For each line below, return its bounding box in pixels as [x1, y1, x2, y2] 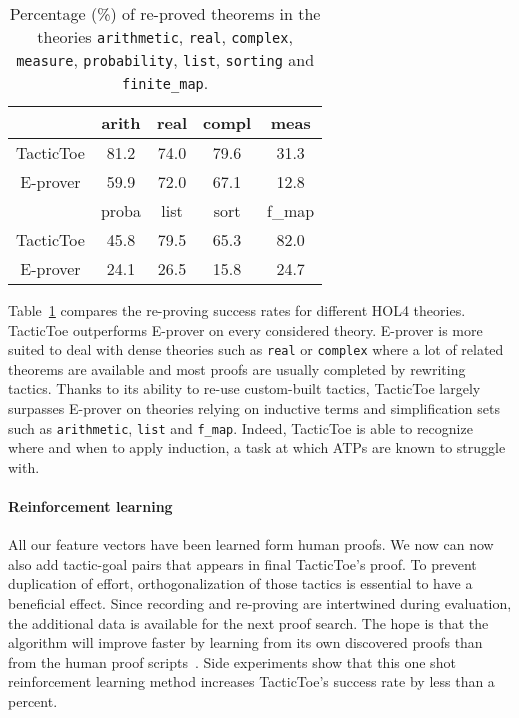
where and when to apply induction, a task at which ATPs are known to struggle [8, 437, 506, 458]
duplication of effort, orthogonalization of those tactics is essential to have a [8, 573, 473, 594]
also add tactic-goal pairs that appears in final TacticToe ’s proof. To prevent [8, 553, 477, 574]
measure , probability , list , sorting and [16, 48, 315, 71]
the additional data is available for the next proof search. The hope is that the [8, 612, 489, 633]
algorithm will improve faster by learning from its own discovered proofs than [8, 632, 483, 653]
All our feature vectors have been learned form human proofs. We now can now [8, 534, 494, 555]
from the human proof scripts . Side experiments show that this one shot [8, 651, 456, 672]
